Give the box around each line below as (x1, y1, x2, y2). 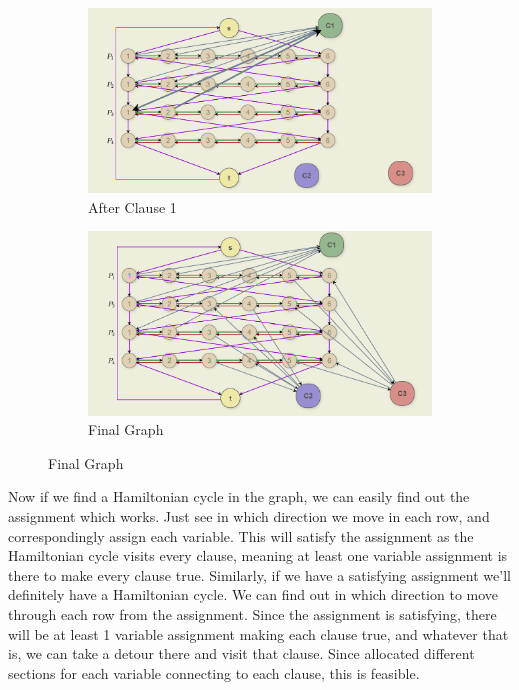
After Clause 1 (88, 196, 177, 217)
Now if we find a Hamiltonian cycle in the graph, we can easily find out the (8, 486, 470, 507)
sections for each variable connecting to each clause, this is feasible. (8, 662, 420, 683)
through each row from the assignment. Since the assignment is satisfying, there (8, 604, 497, 625)
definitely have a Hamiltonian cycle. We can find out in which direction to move (8, 584, 499, 605)
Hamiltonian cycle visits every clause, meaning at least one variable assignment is (8, 545, 508, 566)
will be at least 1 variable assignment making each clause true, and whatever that (8, 623, 509, 644)
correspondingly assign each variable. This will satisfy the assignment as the (8, 525, 474, 546)
